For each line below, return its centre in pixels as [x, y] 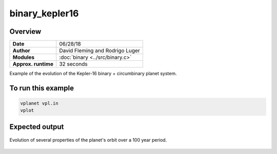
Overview [25, 31]
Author [21, 51]
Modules [24, 57]
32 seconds [73, 64]
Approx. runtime [33, 64]
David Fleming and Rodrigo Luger [100, 51]
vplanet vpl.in [39, 103]
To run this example [42, 88]
